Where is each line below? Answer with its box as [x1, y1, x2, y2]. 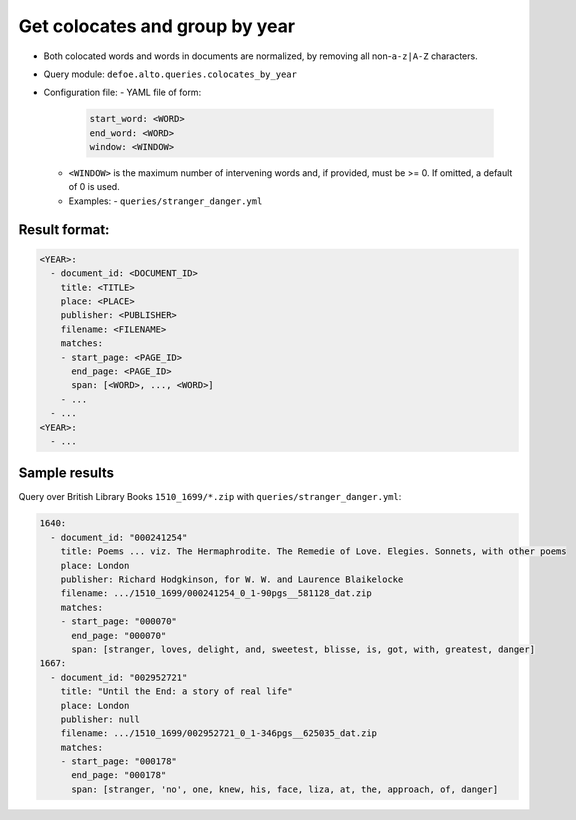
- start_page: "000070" [60, 616, 177, 627]
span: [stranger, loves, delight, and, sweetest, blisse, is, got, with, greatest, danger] [71, 643, 535, 655]
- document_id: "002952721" [50, 671, 188, 683]
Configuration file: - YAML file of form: [43, 86, 202, 99]
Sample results [18, 465, 115, 482]
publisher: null [60, 713, 140, 725]
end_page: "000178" [71, 770, 167, 781]
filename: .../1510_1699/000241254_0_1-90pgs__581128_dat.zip [60, 588, 372, 599]
